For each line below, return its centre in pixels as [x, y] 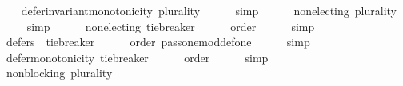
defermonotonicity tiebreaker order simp [137, 57]
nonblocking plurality [59, 73]
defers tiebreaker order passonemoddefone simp [158, 42]
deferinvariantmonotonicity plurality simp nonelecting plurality [209, 10]
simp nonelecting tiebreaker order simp [171, 26]
